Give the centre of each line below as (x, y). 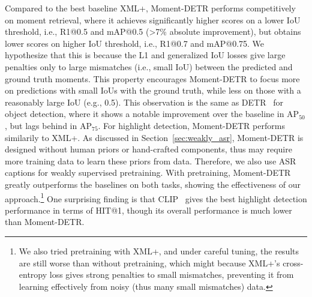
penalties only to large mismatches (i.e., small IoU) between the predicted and (149, 66)
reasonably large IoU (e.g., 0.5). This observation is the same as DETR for (144, 102)
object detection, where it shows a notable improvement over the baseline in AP (152, 114)
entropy (33, 274)
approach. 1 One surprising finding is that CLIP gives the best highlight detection (156, 197)
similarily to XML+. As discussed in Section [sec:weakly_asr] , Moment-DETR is (154, 137)
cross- (293, 262)
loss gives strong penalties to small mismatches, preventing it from (172, 274)
